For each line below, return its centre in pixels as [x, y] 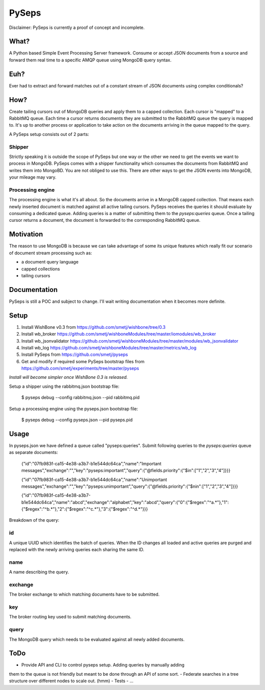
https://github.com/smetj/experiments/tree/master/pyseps [80, 369]
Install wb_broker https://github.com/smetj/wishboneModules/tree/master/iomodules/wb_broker [119, 334]
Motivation [26, 234]
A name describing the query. [39, 572]
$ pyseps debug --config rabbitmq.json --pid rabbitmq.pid [80, 398]
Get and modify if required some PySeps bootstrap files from [83, 361]
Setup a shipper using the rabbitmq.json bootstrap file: [64, 386]
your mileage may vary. [33, 177]
